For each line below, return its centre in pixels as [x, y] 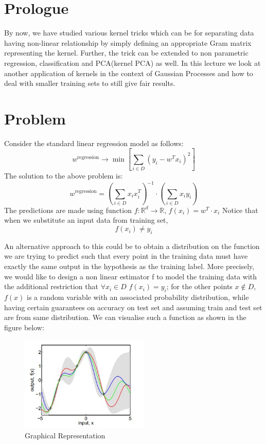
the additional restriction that [51, 286]
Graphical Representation [65, 435]
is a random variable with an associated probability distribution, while [138, 297]
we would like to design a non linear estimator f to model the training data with [131, 276]
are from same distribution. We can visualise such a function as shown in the [125, 317]
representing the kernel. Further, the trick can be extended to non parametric [126, 53]
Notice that [240, 210]
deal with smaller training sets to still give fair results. [90, 83]
